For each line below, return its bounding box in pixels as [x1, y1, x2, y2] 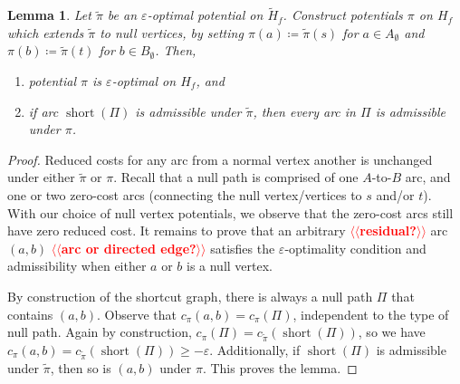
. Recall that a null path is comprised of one [113, 168, 359, 187]
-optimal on [111, 72, 177, 90]
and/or [376, 185, 415, 204]
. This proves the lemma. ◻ [202, 358, 358, 377]
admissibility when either [7, 256, 147, 275]
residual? [359, 221, 417, 240]
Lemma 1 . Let [7, 5, 91, 24]
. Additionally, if [209, 340, 301, 359]
